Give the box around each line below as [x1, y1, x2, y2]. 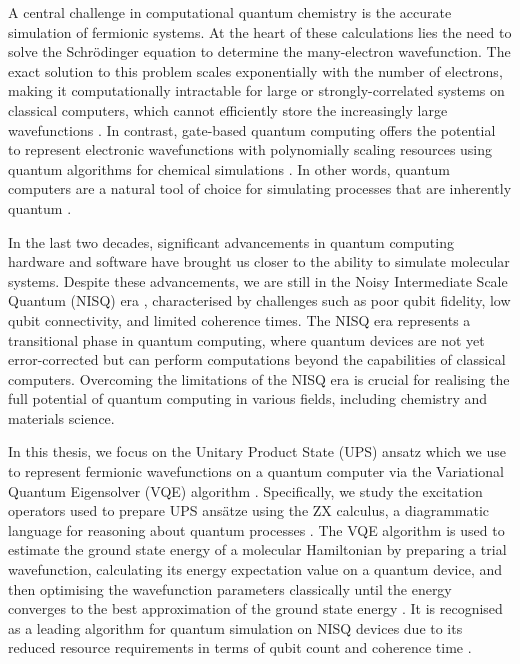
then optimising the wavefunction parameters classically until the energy [8, 578, 452, 599]
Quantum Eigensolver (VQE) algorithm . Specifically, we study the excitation [8, 480, 483, 501]
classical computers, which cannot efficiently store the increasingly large [8, 99, 448, 120]
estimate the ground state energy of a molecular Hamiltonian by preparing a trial [8, 539, 507, 560]
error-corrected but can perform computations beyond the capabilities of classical [8, 349, 506, 370]
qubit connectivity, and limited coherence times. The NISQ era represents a [8, 309, 471, 330]
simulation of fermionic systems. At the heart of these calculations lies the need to [8, 21, 512, 42]
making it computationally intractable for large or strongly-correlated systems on [8, 80, 505, 101]
